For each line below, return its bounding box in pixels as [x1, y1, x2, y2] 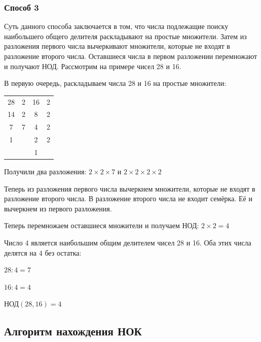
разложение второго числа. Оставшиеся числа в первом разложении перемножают [4, 51, 257, 61]
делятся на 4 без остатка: [4, 247, 82, 258]
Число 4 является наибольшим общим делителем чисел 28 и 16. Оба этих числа [4, 237, 251, 247]
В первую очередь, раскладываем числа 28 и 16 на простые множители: [4, 78, 227, 88]
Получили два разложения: [4, 166, 87, 176]
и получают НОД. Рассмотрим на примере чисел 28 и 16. [4, 60, 181, 71]
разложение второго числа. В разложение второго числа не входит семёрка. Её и [4, 193, 252, 204]
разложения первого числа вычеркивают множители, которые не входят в [4, 41, 230, 51]
